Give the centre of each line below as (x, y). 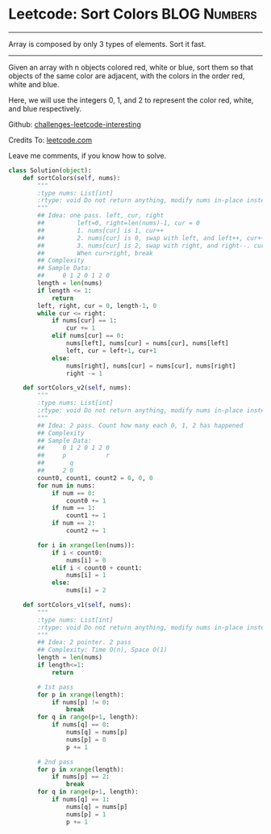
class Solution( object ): (50, 171)
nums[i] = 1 (86, 575)
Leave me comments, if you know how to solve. (88, 155)
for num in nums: (66, 486)
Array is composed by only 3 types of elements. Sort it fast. (107, 44)
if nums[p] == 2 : (81, 777)
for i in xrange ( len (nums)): (86, 545)
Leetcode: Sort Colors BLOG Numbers (133, 14)
